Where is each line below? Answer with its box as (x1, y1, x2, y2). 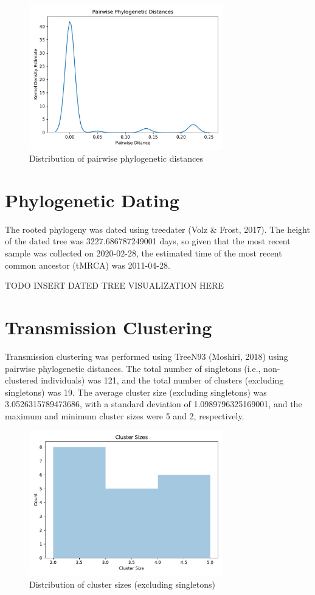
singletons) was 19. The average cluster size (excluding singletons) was (5, 385, 267, 398)
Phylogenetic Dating (5, 187, 179, 212)
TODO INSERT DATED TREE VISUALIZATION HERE (5, 279, 224, 292)
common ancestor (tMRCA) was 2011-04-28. (5, 258, 170, 271)
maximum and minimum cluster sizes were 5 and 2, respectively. (5, 409, 244, 422)
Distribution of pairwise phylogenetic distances (29, 152, 204, 165)
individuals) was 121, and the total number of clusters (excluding (41, 374, 284, 387)
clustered (5, 374, 38, 387)
